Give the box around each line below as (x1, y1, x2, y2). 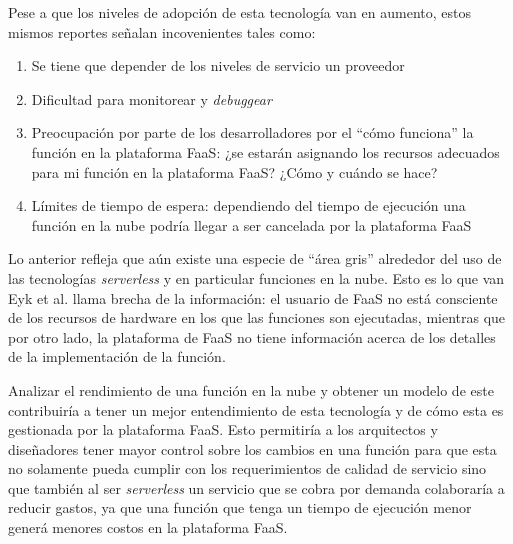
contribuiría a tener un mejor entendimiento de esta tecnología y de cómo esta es (8, 399, 504, 420)
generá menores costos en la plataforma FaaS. (8, 517, 288, 538)
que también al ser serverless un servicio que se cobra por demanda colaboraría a (8, 477, 505, 498)
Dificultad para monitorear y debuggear (31, 88, 272, 109)
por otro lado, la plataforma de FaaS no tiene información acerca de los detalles (8, 326, 496, 347)
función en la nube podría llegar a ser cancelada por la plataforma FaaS (31, 214, 472, 235)
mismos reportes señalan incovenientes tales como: (8, 21, 316, 42)
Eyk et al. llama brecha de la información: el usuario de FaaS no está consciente (8, 287, 498, 308)
